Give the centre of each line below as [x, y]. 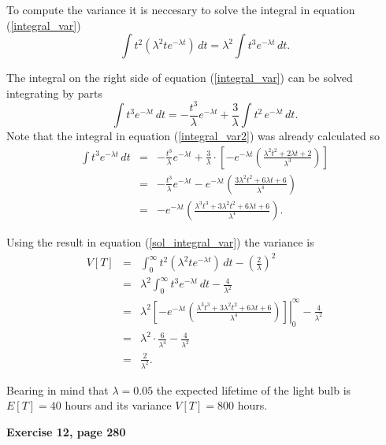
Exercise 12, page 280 [66, 431]
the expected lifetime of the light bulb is [254, 389]
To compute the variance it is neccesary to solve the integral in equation [181, 9]
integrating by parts [54, 93]
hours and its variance [118, 405]
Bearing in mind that [58, 389]
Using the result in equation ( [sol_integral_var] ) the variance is [160, 242]
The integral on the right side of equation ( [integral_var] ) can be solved [180, 78]
